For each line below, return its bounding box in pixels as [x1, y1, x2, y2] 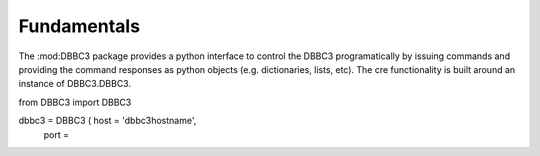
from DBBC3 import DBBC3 [18, 96, 132, 108]
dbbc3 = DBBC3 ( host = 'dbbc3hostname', [18, 115, 197, 127]
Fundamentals [18, 15, 140, 37]
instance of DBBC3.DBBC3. [18, 78, 132, 90]
